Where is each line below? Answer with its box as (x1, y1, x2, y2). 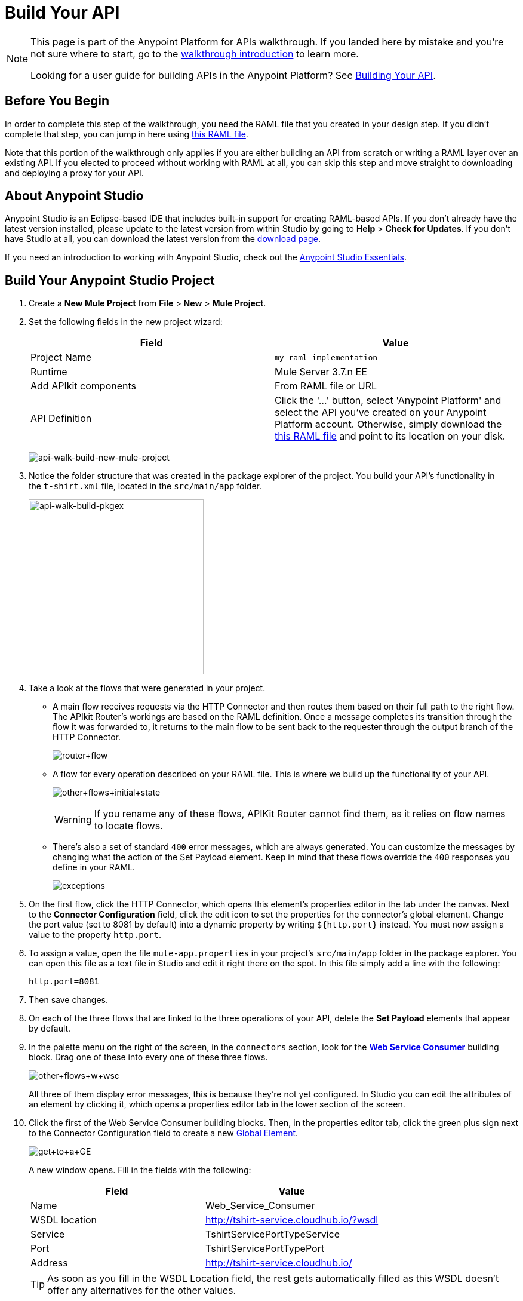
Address (30, 1257, 68, 1269)
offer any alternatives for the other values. (47, 1284, 236, 1297)
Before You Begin (5, 93, 110, 109)
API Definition (30, 412, 92, 425)
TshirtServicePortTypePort (205, 1242, 325, 1255)
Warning (54, 814, 92, 826)
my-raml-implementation (275, 352, 378, 362)
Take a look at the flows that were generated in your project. (29, 683, 266, 694)
